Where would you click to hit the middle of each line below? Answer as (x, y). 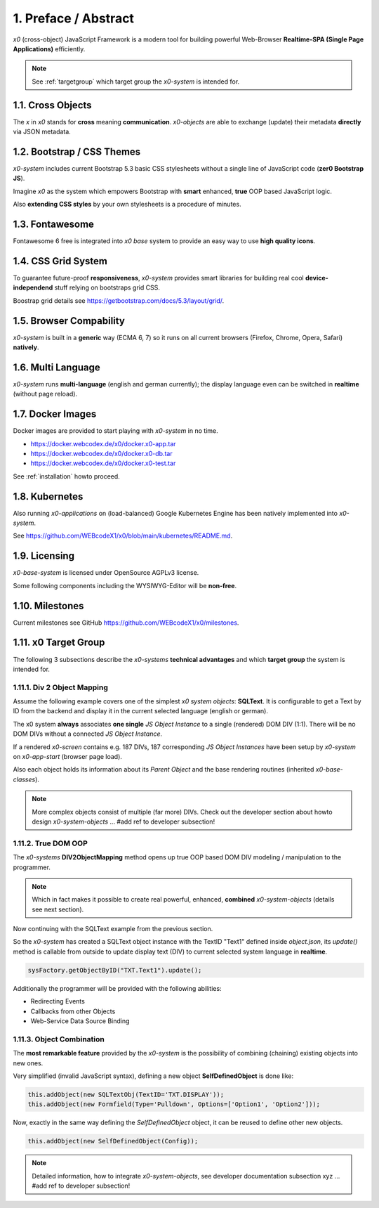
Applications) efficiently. (49, 48)
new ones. (28, 1063)
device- (317, 278)
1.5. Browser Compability (69, 321)
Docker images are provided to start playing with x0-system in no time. (115, 431)
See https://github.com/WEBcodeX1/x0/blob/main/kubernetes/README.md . (123, 536)
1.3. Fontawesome (54, 224)
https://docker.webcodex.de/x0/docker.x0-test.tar (103, 463)
